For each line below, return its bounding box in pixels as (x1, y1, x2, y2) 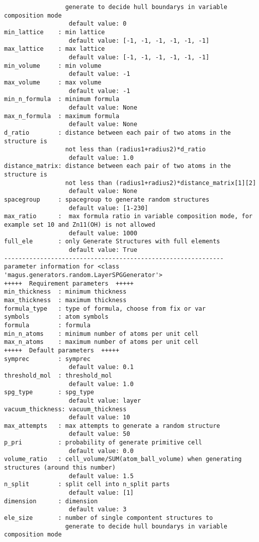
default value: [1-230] (68, 204, 148, 212)
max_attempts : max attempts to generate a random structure (4, 422, 220, 429)
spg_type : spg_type (4, 389, 94, 396)
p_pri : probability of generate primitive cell (4, 439, 202, 446)
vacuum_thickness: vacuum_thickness (4, 405, 127, 413)
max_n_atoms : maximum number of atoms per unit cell (4, 338, 199, 346)
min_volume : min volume (4, 62, 102, 69)
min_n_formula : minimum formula (4, 96, 120, 103)
